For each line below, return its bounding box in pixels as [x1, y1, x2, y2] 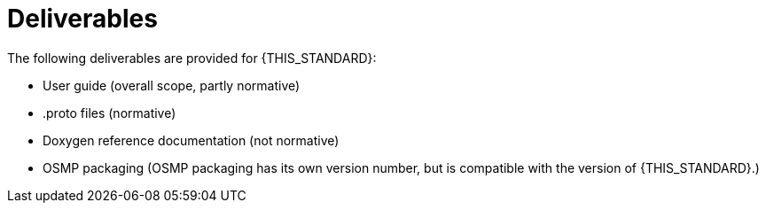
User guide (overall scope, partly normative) [43, 77, 301, 93]
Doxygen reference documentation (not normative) [43, 132, 340, 148]
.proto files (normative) [43, 105, 176, 121]
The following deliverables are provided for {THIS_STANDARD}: [7, 50, 377, 66]
